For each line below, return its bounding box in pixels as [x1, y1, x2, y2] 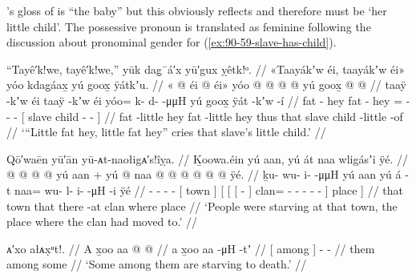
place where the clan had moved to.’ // [6, 213, 198, 230]
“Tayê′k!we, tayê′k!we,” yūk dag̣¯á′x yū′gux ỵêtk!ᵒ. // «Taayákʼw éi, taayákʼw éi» [6, 60, 405, 77]
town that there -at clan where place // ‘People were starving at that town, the [6, 197, 398, 214]
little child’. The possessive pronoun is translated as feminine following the [6, 18, 371, 34]
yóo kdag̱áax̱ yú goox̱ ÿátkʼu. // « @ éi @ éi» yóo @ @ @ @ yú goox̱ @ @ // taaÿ [6, 76, 406, 93]
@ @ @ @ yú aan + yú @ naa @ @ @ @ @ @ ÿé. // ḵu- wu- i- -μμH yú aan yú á [6, 166, 402, 183]
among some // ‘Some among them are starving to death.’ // [6, 256, 307, 272]
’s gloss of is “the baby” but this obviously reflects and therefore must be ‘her [6, 2, 387, 18]
